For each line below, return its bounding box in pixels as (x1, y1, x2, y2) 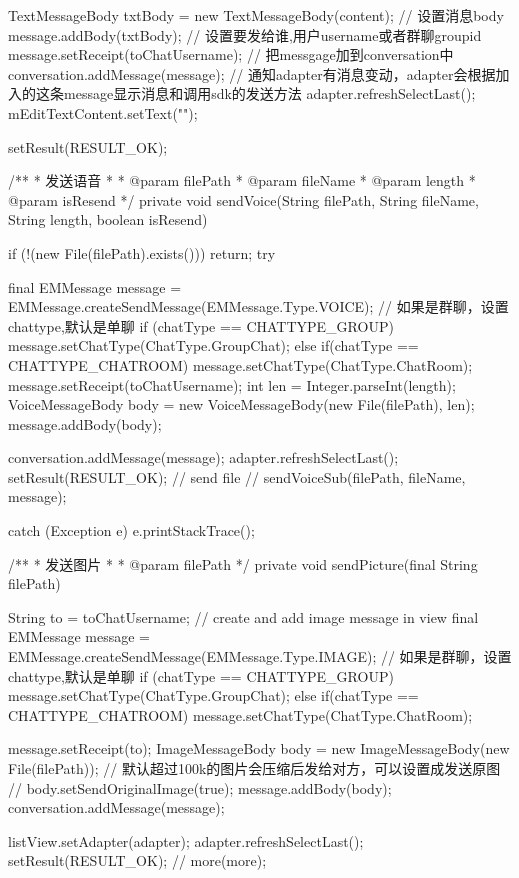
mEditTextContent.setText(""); (8, 102, 198, 123)
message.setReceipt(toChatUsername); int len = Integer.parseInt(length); (8, 374, 456, 395)
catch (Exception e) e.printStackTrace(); (8, 520, 255, 541)
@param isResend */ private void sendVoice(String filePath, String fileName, (8, 189, 479, 210)
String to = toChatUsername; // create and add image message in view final (8, 606, 479, 627)
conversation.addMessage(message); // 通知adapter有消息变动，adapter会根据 (8, 63, 496, 84)
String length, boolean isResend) (8, 209, 208, 230)
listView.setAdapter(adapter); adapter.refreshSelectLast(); (8, 830, 364, 851)
